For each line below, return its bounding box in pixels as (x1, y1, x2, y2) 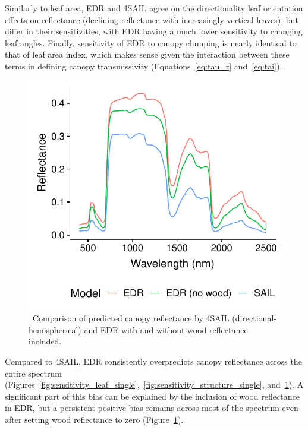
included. (29, 335, 62, 347)
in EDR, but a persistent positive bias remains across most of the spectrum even (5, 401, 298, 414)
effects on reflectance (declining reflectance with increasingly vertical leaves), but (5, 13, 298, 26)
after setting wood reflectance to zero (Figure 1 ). (5, 413, 184, 425)
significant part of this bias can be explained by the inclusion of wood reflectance (5, 390, 300, 402)
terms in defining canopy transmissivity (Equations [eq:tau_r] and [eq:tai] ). (5, 59, 282, 72)
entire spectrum (5, 366, 62, 379)
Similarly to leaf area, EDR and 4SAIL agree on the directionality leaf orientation (5, 2, 303, 14)
